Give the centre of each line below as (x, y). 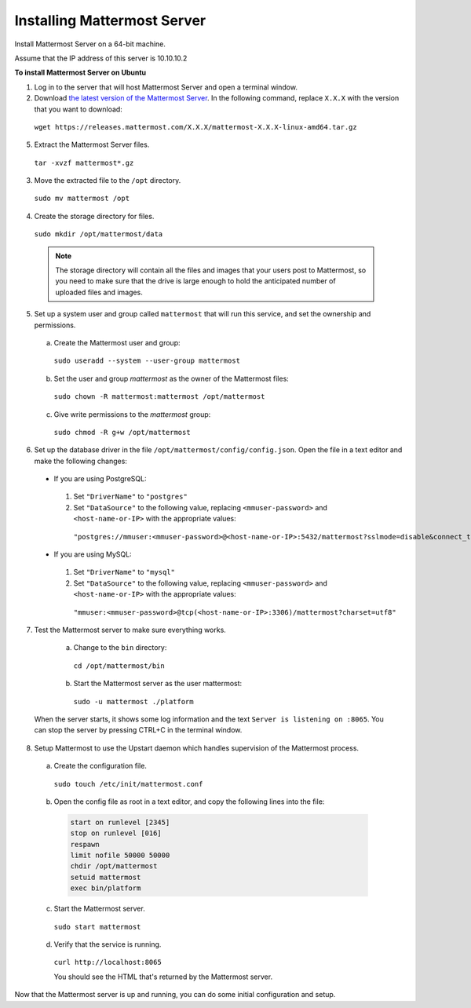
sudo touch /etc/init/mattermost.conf (128, 784)
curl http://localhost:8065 (108, 962)
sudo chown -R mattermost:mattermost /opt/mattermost (159, 397)
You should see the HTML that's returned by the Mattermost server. (163, 977)
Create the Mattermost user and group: (117, 342)
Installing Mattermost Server (110, 20)
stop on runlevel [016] (116, 833)
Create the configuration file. (100, 766)
